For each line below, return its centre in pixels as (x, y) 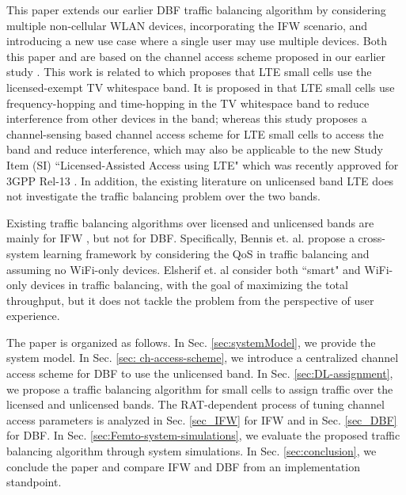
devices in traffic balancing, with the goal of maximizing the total (189, 285)
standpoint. (34, 482)
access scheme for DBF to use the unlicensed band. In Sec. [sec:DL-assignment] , (200, 373)
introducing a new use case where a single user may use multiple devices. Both (197, 41)
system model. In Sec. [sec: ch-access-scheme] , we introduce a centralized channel (203, 358)
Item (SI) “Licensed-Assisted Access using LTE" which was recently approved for (203, 164)
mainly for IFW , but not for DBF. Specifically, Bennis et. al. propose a (180, 238)
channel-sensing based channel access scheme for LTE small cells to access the (195, 133)
